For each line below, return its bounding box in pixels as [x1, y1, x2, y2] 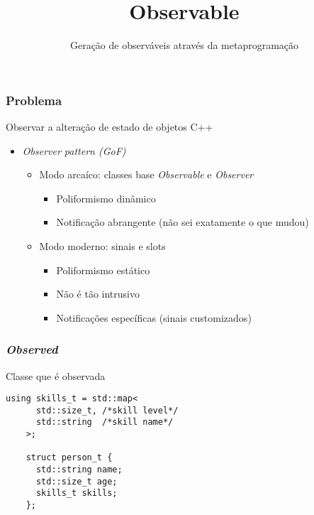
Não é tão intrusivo [56, 286, 140, 301]
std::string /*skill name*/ [35, 417, 174, 428]
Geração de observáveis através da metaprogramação [69, 38, 299, 53]
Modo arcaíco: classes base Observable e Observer [39, 167, 254, 182]
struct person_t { [26, 452, 113, 463]
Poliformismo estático [56, 262, 150, 277]
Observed [6, 340, 58, 358]
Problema [6, 91, 62, 109]
